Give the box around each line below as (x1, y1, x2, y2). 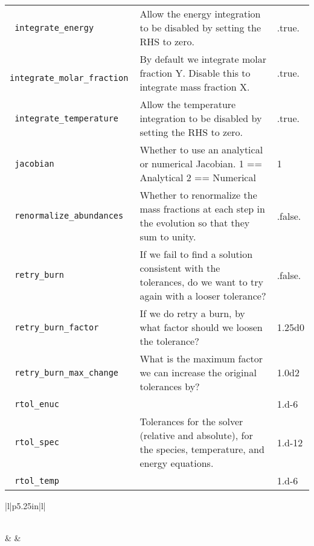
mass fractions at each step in (139, 202, 265, 216)
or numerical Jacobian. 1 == (139, 156, 262, 170)
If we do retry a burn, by (139, 306, 245, 320)
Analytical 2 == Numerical (139, 170, 256, 184)
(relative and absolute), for (139, 428, 253, 442)
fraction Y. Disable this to (139, 66, 251, 80)
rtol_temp (14, 475, 59, 486)
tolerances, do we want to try (139, 275, 264, 289)
